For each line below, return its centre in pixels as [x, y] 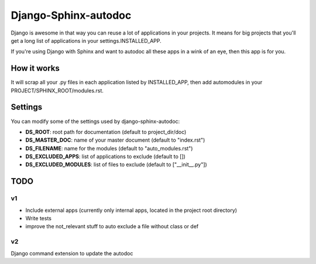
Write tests [39, 218]
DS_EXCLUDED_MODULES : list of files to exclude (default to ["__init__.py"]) [116, 164]
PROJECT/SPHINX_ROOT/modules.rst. [57, 90]
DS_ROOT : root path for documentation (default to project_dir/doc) [106, 132]
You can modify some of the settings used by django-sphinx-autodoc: [95, 121]
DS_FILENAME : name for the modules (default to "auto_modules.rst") [109, 148]
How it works [35, 68]
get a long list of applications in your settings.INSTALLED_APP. [86, 40]
